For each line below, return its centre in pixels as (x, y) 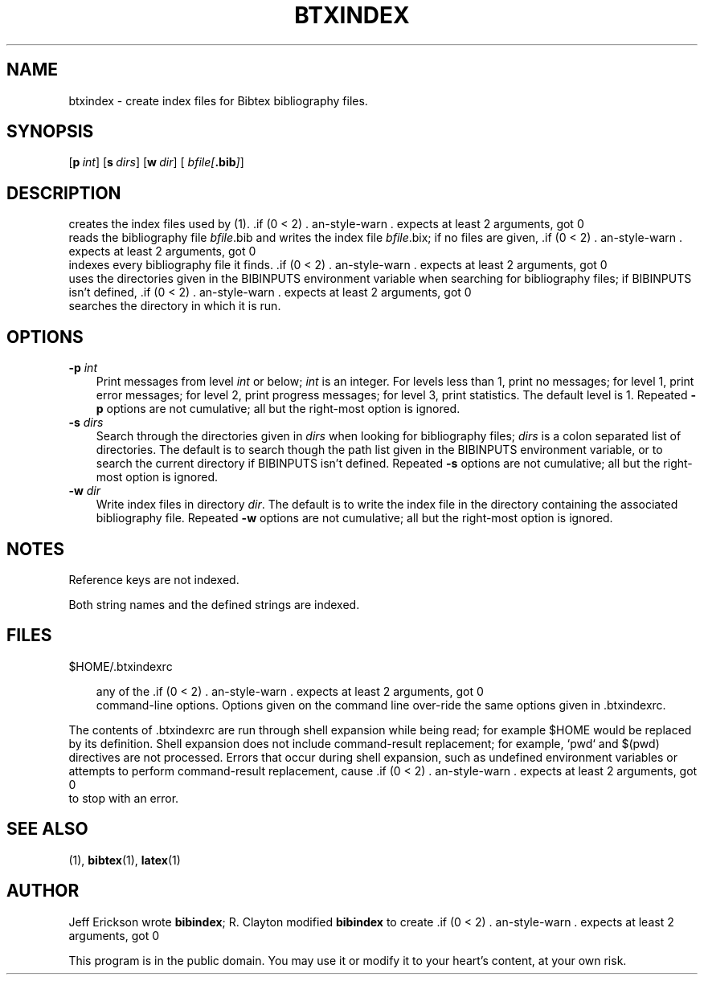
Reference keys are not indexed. (154, 579)
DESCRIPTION (64, 193)
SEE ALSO (47, 829)
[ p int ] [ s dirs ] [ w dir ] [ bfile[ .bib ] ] (156, 162)
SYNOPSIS (50, 132)
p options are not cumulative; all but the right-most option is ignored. (278, 409)
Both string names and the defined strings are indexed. (214, 604)
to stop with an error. (124, 798)
